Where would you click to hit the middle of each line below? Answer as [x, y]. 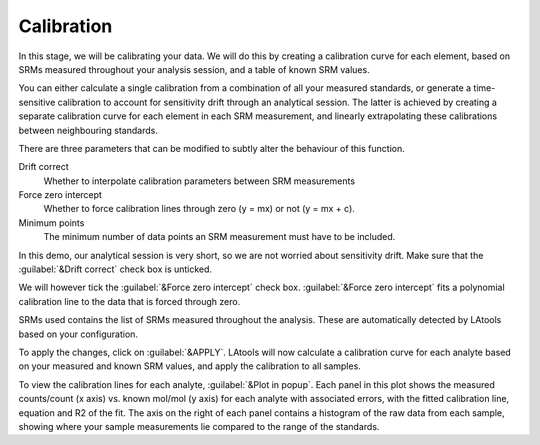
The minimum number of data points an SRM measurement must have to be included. [219, 237]
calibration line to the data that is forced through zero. [129, 301]
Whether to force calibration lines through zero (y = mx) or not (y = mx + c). [199, 209]
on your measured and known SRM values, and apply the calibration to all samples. [190, 366]
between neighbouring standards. [88, 130]
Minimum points [51, 222]
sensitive [37, 102]
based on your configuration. [78, 334]
